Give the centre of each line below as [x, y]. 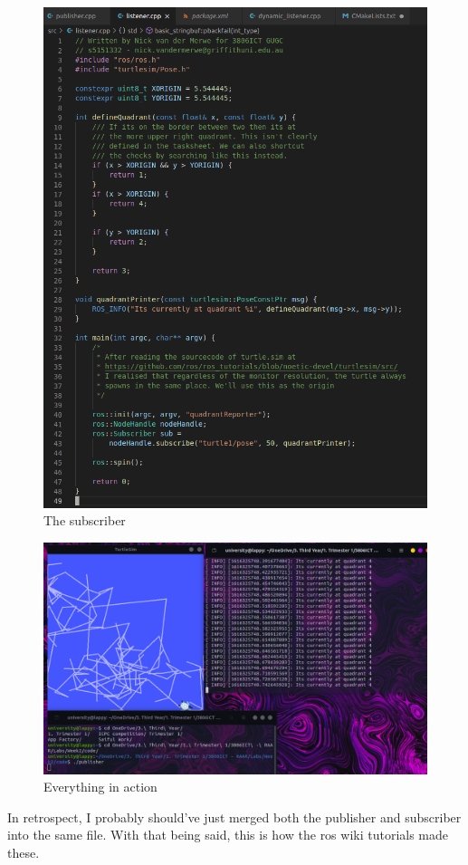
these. [24, 852]
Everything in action [100, 787]
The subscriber [85, 520]
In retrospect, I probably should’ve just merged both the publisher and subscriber [234, 817]
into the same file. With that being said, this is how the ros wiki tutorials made [228, 835]
